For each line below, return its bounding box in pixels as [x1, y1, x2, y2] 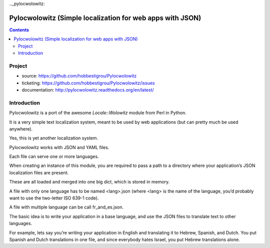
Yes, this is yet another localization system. [9, 135, 98, 141]
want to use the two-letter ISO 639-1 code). [9, 195, 99, 201]
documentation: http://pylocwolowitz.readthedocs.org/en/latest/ [21, 87, 154, 92]
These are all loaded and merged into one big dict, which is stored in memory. [9, 179, 170, 185]
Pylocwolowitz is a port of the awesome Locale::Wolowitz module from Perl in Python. [9, 110, 187, 116]
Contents [9, 26, 29, 32]
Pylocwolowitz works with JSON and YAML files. [9, 144, 109, 150]
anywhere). [9, 125, 32, 132]
